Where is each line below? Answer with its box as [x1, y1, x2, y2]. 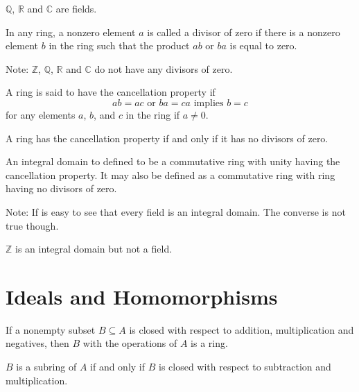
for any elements [6, 107, 76, 121]
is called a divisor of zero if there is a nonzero [147, 24, 340, 39]
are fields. [55, 1, 97, 15]
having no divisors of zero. [6, 181, 117, 196]
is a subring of [16, 359, 77, 374]
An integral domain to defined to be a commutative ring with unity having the [6, 154, 340, 169]
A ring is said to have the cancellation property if [6, 85, 216, 99]
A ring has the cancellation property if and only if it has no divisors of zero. [6, 130, 329, 145]
